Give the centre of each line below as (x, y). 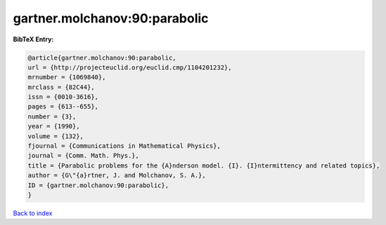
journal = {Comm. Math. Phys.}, (84, 156)
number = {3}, (52, 116)
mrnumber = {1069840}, (67, 77)
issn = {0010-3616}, (63, 97)
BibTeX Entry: (33, 39)
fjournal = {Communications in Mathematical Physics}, (124, 146)
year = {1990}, (54, 127)
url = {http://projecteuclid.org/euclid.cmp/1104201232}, (130, 67)
